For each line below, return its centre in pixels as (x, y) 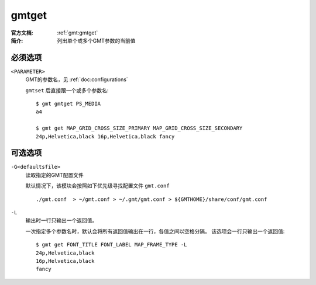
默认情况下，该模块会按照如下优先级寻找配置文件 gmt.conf (97, 186)
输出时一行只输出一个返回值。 (61, 220)
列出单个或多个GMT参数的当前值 (96, 40)
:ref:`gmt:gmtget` (78, 33)
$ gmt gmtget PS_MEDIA (68, 104)
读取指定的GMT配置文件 (55, 175)
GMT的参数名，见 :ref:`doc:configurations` (77, 79)
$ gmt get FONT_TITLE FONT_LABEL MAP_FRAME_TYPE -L (111, 245)
